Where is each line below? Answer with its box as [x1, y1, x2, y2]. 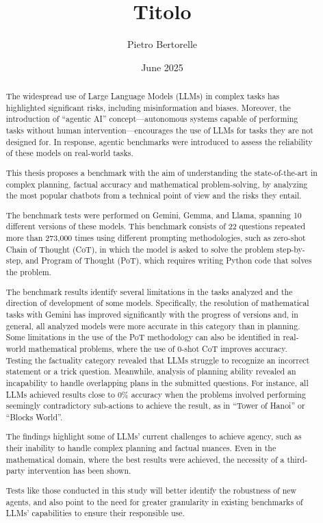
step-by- [276, 243, 305, 255]
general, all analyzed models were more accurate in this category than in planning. [5, 320, 300, 331]
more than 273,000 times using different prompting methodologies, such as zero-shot [5, 232, 306, 244]
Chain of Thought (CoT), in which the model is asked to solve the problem [5, 243, 274, 255]
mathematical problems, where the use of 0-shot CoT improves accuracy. [28, 342, 287, 354]
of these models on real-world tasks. [5, 147, 133, 159]
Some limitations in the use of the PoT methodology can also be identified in [5, 331, 281, 343]
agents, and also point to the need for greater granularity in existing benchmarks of [5, 496, 303, 507]
